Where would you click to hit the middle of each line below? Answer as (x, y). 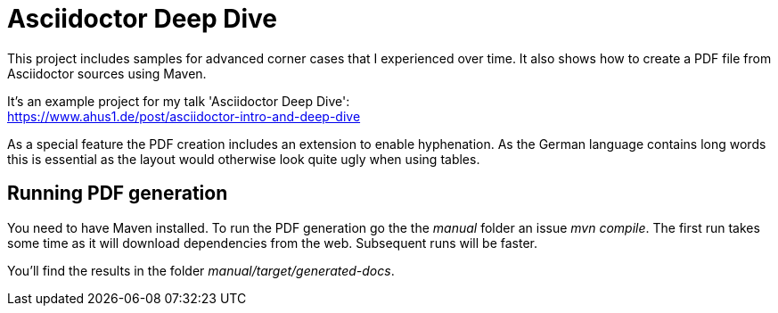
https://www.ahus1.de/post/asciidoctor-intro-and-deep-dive (184, 116)
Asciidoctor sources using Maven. (107, 73)
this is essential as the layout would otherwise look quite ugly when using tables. (244, 159)
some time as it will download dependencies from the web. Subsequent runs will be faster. (273, 243)
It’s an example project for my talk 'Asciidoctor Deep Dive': (179, 101)
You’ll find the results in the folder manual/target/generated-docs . (201, 270)
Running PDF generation (118, 194)
